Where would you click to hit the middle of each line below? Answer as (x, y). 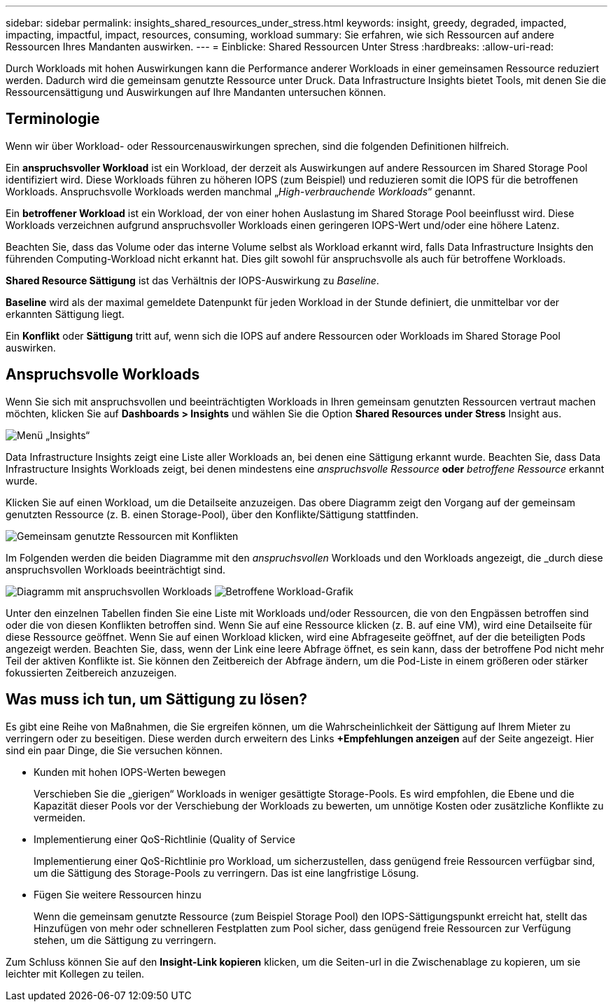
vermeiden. (60, 817)
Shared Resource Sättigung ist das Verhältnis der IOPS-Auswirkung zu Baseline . (192, 280)
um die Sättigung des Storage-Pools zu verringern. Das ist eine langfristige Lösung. (226, 873)
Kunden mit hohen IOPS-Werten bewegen (130, 772)
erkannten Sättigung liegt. (65, 314)
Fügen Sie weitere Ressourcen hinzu (118, 894)
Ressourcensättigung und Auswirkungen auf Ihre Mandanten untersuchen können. (196, 92)
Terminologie (53, 119)
